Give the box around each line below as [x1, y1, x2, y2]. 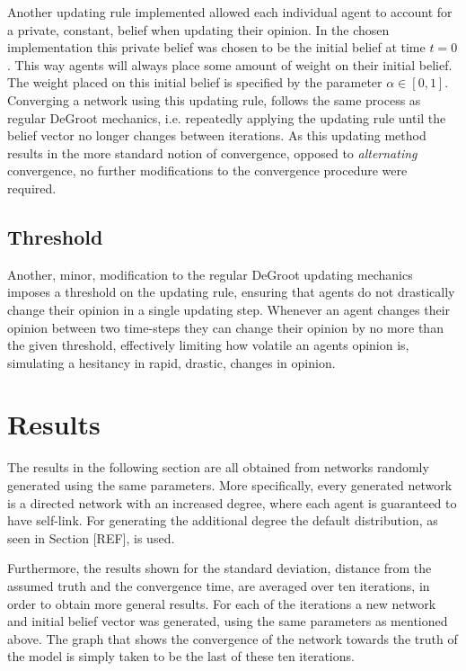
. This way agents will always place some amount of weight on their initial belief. [7, 55, 453, 74]
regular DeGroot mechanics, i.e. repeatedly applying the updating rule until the [7, 108, 446, 127]
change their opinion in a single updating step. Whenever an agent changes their [7, 300, 451, 318]
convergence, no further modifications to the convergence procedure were [7, 161, 408, 180]
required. [7, 178, 57, 197]
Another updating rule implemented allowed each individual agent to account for [7, 3, 453, 21]
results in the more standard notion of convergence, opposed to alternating [7, 143, 418, 162]
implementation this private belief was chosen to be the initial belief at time [7, 38, 426, 57]
